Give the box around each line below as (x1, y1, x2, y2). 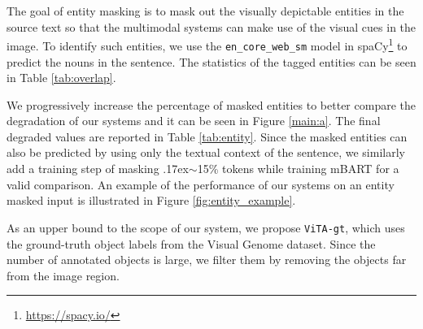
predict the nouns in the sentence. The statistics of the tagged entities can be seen (7, 53, 416, 70)
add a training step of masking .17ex (7, 160, 189, 177)
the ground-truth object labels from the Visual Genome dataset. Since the (7, 235, 376, 252)
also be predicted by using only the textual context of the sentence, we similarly (7, 144, 405, 161)
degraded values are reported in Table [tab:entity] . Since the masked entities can (7, 128, 408, 145)
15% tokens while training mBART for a (197, 160, 399, 177)
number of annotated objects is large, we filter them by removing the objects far (7, 251, 407, 268)
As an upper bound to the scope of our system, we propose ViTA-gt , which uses (7, 219, 405, 236)
